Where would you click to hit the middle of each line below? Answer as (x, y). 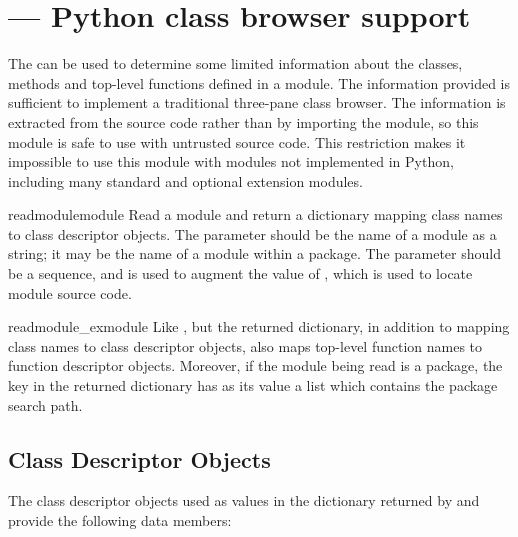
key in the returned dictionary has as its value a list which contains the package (253, 385)
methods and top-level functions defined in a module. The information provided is (259, 82)
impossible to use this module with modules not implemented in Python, (231, 161)
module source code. (70, 292)
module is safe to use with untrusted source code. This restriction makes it (237, 141)
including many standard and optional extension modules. (185, 180)
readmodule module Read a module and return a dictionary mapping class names (255, 214)
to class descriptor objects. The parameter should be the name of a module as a (252, 233)
